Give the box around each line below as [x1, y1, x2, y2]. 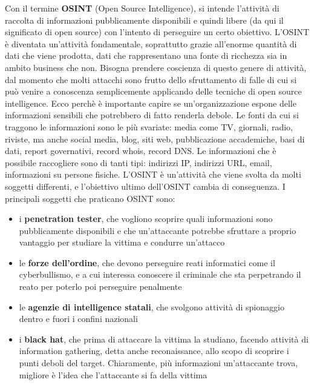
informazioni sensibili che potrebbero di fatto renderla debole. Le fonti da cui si [5, 109, 299, 121]
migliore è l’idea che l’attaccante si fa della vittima [19, 368, 208, 381]
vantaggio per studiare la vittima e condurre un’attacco [19, 236, 225, 249]
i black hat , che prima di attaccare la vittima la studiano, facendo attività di [19, 332, 309, 345]
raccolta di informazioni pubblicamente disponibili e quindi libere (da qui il [5, 13, 284, 26]
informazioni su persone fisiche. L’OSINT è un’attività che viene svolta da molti [5, 168, 301, 181]
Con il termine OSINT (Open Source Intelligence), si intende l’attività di [5, 2, 280, 14]
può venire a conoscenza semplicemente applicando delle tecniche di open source [5, 85, 302, 98]
